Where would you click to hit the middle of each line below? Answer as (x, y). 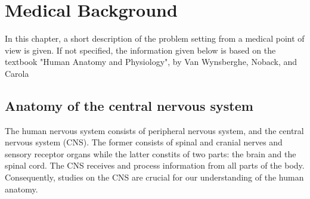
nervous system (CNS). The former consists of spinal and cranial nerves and (144, 142)
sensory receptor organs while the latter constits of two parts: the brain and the (151, 153)
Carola (17, 73)
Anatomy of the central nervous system (129, 105)
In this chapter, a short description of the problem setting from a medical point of (155, 38)
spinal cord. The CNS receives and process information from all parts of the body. (155, 165)
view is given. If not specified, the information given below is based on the (140, 50)
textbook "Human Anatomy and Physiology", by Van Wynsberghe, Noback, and (151, 62)
